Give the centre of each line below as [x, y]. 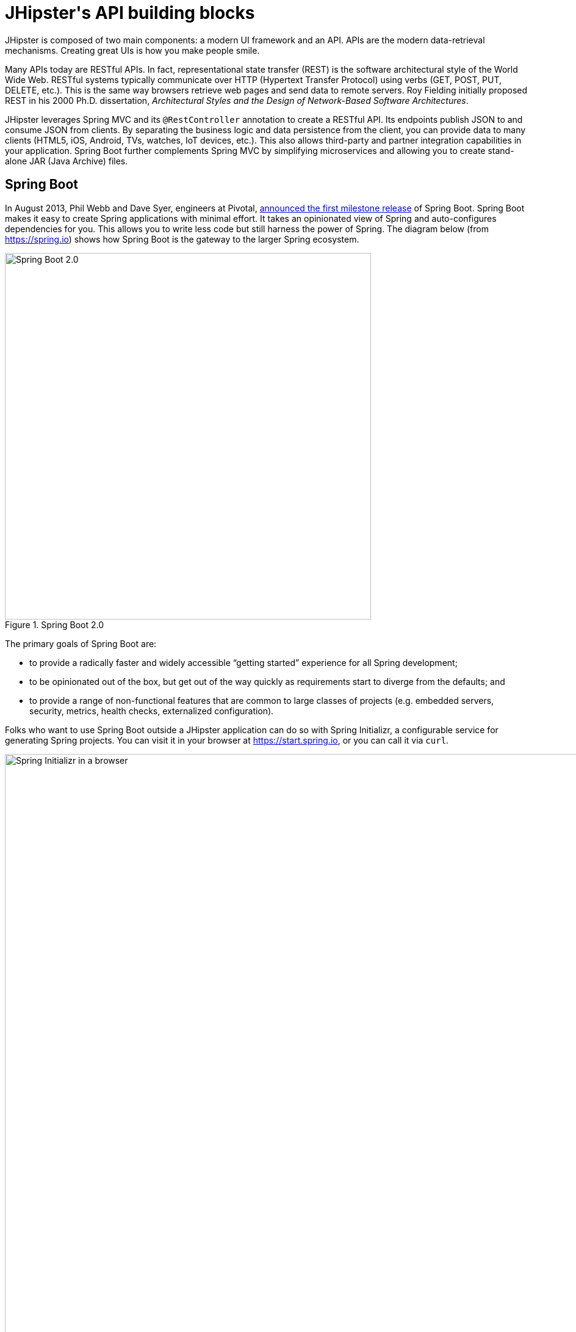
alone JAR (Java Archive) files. [67, 161]
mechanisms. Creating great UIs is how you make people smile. [132, 50]
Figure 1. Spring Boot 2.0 [54, 624]
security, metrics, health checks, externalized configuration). [152, 711]
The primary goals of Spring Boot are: [81, 643]
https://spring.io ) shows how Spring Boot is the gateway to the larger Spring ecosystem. [182, 239]
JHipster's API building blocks [130, 13]
